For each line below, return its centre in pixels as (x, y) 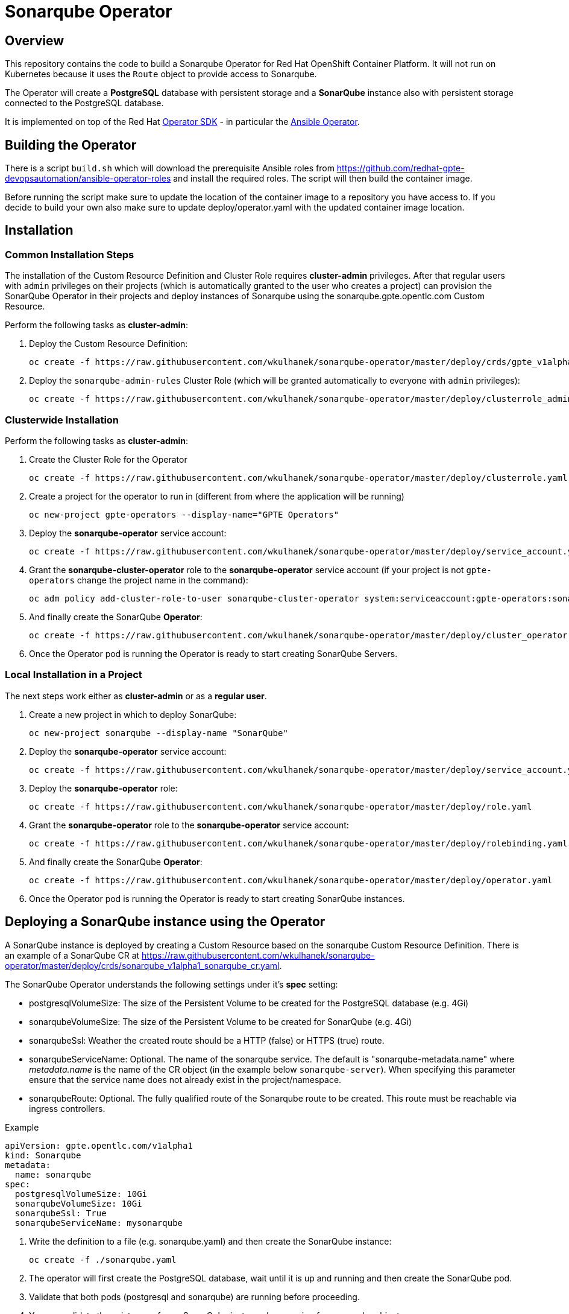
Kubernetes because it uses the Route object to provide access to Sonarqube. (161, 74)
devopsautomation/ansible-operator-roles (88, 179)
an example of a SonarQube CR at (72, 955)
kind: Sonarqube (43, 1155)
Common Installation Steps (70, 254)
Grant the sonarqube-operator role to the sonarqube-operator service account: (189, 825)
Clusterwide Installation (62, 420)
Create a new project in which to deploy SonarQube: (133, 714)
